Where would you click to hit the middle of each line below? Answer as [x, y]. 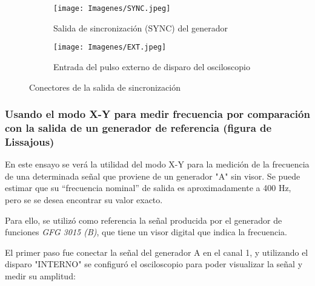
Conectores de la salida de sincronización [105, 87]
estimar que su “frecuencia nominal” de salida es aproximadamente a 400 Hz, [148, 188]
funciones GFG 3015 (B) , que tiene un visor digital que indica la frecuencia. [146, 232]
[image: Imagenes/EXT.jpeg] [110, 47]
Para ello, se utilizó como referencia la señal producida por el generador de [144, 220]
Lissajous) [30, 141]
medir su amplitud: [40, 275]
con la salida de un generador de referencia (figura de [138, 127]
